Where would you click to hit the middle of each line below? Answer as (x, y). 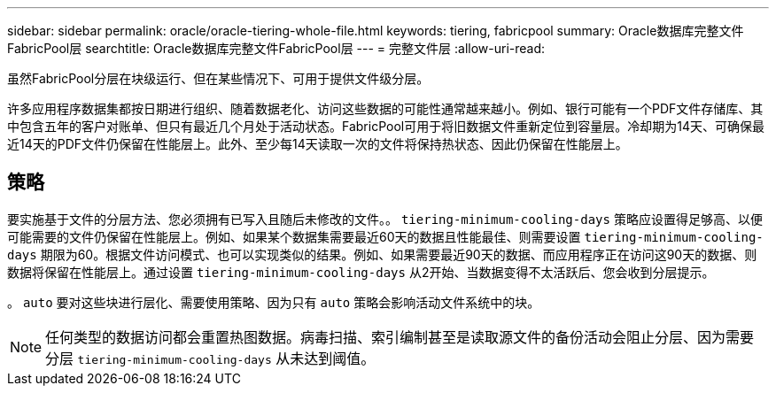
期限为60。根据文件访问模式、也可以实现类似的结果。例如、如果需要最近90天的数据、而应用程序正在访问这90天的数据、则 (399, 254)
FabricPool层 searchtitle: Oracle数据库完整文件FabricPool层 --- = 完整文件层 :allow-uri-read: (276, 48)
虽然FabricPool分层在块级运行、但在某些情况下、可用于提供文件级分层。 (218, 78)
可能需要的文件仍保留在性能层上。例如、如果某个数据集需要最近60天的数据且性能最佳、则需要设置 (294, 236)
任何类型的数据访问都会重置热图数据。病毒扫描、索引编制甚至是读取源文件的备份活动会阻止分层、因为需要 (400, 337)
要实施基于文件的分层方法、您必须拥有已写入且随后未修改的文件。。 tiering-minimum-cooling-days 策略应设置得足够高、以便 (385, 219)
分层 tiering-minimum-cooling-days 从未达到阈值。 (210, 358)
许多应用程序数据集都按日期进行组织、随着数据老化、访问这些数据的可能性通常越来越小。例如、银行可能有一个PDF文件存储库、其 (385, 108)
